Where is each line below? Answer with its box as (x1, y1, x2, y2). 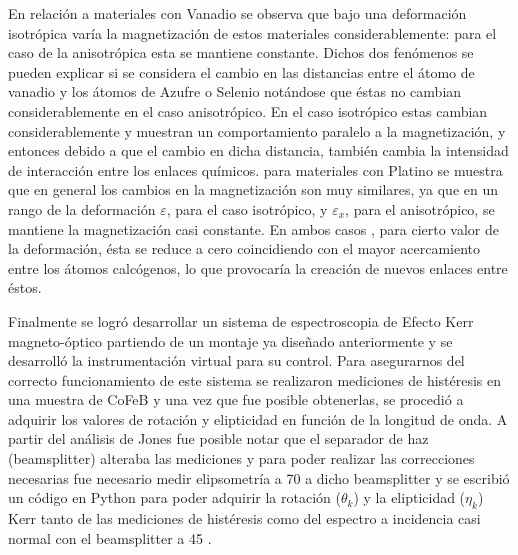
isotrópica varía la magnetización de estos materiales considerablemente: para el (8, 22, 497, 43)
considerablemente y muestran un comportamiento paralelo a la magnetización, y (8, 120, 506, 141)
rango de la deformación (8, 198, 156, 219)
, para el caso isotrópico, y (166, 198, 328, 219)
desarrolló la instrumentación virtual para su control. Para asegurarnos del (8, 350, 465, 371)
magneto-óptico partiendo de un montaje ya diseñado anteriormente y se (8, 330, 453, 351)
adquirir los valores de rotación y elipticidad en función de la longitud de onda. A (8, 408, 508, 429)
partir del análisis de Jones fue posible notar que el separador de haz (8, 428, 429, 449)
